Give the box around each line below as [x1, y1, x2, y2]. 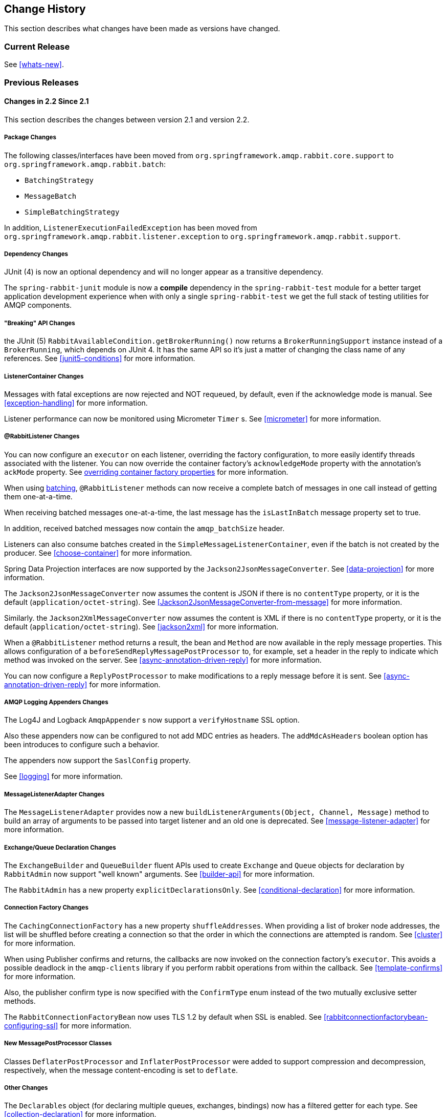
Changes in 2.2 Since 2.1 [4, 97, 89, 106]
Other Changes [4, 1084, 48, 1091]
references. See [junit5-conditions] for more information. [4, 354, 195, 363]
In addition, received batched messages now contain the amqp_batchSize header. [4, 523, 285, 533]
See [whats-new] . [4, 60, 64, 69]
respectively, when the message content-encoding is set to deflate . [4, 1065, 238, 1074]
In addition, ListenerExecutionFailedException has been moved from [4, 223, 257, 232]
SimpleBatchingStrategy [25, 207, 120, 216]
